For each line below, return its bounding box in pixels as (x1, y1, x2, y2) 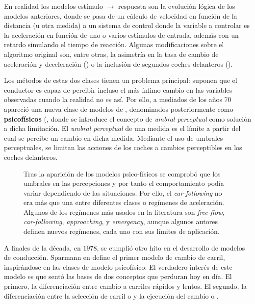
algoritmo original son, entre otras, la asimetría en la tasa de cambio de (4, 49, 219, 59)
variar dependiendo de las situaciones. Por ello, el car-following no (24, 187, 222, 198)
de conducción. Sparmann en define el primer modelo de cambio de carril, (4, 252, 225, 262)
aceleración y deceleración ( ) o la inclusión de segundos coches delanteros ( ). (4, 58, 233, 69)
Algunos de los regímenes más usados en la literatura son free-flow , (24, 206, 225, 217)
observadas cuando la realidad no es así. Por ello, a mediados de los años (4, 94, 222, 104)
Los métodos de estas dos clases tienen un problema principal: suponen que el (4, 75, 237, 85)
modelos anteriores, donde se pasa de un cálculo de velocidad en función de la (4, 10, 237, 21)
